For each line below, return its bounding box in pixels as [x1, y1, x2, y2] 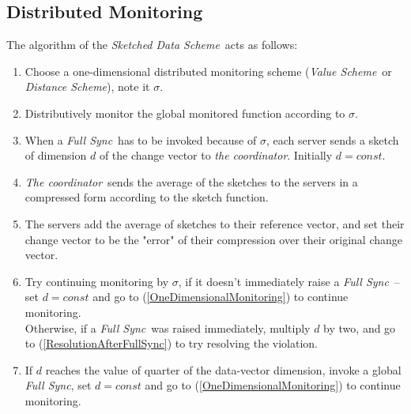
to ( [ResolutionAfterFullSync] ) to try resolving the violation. [25, 335, 318, 352]
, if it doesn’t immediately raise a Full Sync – [178, 273, 400, 289]
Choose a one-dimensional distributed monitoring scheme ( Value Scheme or [25, 62, 392, 79]
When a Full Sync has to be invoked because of [25, 131, 257, 148]
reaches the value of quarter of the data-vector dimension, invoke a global [45, 361, 402, 378]
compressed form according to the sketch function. [25, 189, 269, 205]
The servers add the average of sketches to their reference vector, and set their [25, 215, 405, 231]
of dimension [25, 147, 87, 164]
